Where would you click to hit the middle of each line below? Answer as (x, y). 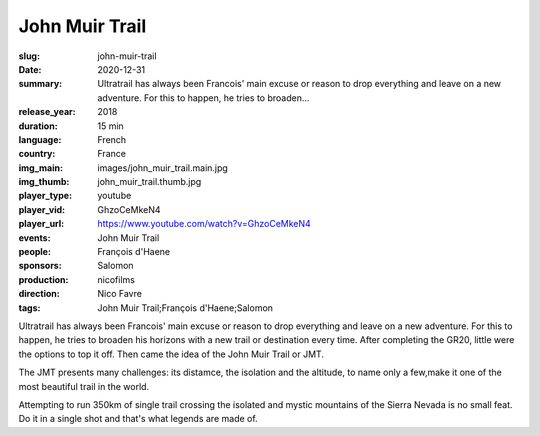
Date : (30, 69)
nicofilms (116, 279)
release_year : (47, 112)
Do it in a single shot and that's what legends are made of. (138, 419)
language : (40, 139)
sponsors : (40, 266)
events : (34, 237)
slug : (29, 56)
